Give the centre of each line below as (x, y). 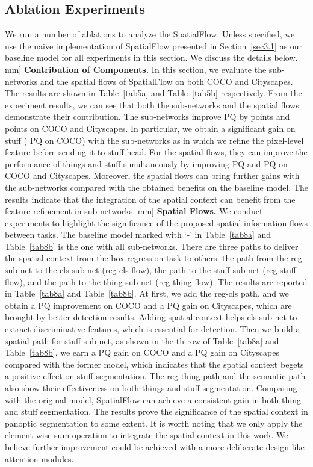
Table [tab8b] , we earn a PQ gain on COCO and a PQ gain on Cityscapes (142, 352)
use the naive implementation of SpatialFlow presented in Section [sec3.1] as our (154, 45)
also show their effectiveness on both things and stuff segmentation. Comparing (151, 388)
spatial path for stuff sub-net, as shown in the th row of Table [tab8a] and (142, 340)
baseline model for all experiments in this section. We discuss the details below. (151, 57)
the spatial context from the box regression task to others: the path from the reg (153, 258)
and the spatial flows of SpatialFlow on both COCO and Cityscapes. (166, 81)
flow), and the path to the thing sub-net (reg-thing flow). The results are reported (156, 281)
